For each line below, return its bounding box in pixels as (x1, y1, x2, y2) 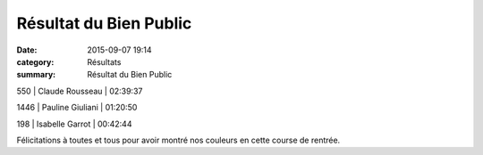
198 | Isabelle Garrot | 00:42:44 (16, 118, 132, 129)
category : (16, 56, 55, 67)
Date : (16, 45, 38, 55)
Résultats (87, 56, 122, 67)
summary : (16, 69, 56, 80)
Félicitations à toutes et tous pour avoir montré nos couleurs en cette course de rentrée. (16, 135, 341, 145)
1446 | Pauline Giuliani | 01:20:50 (16, 102, 138, 113)
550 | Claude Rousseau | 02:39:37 (16, 86, 143, 96)
